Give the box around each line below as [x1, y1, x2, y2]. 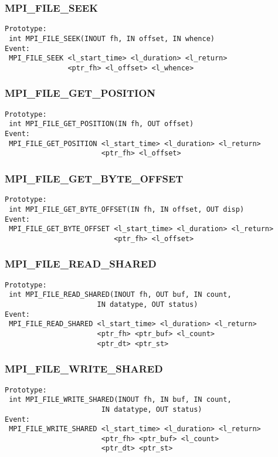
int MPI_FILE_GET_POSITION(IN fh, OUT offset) [9, 120, 194, 128]
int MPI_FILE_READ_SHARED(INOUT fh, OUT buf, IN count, [9, 290, 232, 299]
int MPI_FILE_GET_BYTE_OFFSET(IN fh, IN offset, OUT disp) [9, 205, 245, 214]
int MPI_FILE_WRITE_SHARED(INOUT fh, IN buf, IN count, [9, 395, 232, 404]
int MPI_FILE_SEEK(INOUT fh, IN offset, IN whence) [9, 34, 215, 43]
